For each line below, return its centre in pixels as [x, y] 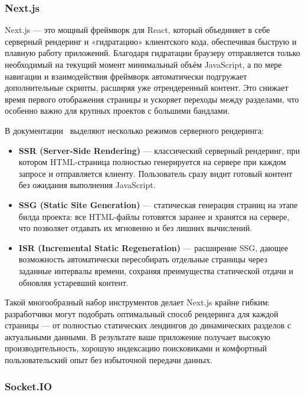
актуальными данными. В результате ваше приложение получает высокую [138, 336]
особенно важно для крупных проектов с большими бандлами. [117, 111]
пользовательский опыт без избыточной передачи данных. [109, 360]
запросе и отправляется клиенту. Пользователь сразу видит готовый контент [155, 173]
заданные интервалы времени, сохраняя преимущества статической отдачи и [156, 270]
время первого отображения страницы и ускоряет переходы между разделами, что [152, 99]
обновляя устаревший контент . [73, 282]
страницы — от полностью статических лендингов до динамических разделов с [148, 325]
